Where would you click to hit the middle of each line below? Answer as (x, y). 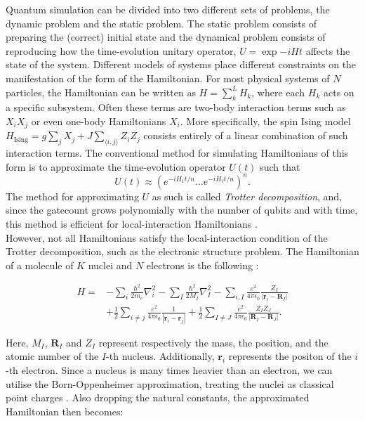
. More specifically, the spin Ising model (265, 121)
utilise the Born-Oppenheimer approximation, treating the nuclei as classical (170, 383)
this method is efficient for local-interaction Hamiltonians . (132, 224)
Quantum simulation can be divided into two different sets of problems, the (168, 9)
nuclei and (110, 265)
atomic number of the (52, 356)
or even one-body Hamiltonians (99, 121)
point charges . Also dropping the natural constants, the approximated (158, 397)
